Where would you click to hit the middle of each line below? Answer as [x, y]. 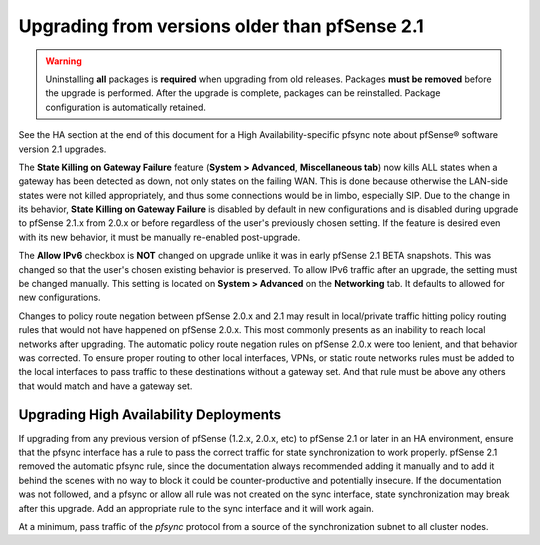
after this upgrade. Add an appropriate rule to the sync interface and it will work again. [196, 508]
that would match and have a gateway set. [105, 386]
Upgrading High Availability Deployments [150, 414]
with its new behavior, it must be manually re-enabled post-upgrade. [159, 237]
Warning [63, 61]
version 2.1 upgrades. [62, 149]
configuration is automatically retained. [126, 107]
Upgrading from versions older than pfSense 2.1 [221, 26]
